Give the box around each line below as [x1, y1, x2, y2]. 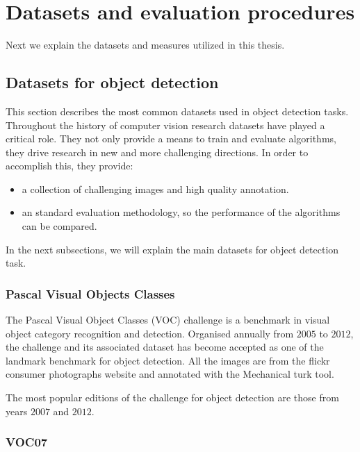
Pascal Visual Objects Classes [6, 285, 175, 302]
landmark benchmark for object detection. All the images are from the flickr [6, 353, 330, 367]
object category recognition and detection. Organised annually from [6, 326, 294, 340]
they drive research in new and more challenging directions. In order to [6, 144, 309, 159]
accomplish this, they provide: [6, 158, 133, 173]
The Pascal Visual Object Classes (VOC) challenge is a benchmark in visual [6, 312, 330, 327]
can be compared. [22, 219, 97, 233]
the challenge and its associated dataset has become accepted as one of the [6, 340, 324, 354]
